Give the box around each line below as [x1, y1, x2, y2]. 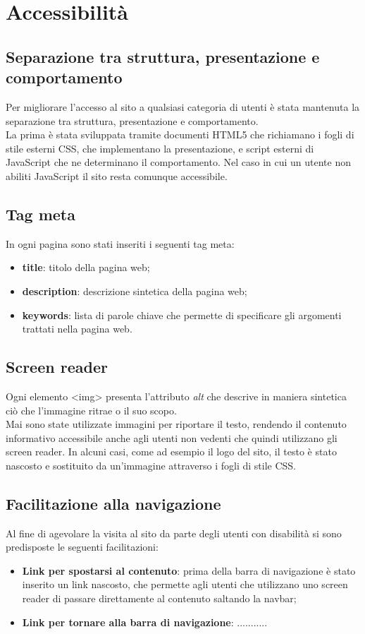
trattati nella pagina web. [22, 321, 132, 336]
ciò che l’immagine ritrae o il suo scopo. [6, 402, 177, 417]
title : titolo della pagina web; [22, 260, 150, 275]
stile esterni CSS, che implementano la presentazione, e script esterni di [6, 140, 314, 155]
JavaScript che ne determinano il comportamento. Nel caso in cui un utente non [6, 155, 351, 169]
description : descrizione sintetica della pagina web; [22, 283, 247, 298]
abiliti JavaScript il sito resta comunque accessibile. [6, 168, 228, 183]
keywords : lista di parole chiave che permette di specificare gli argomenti [22, 307, 342, 322]
